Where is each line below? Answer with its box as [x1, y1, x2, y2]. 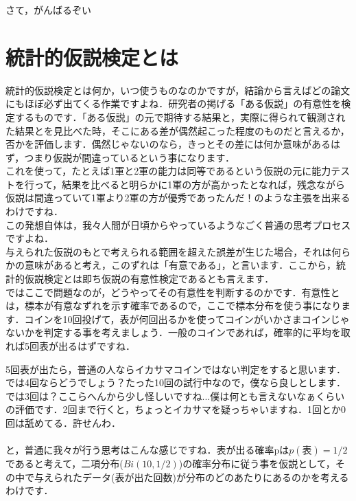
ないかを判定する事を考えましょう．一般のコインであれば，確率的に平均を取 [5, 325, 351, 339]
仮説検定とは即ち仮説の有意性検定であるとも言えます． [24, 271, 274, 286]
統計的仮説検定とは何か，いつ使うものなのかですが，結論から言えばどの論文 [5, 82, 351, 97]
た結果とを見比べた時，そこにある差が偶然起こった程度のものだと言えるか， [5, 123, 350, 137]
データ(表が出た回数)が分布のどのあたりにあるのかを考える [82, 469, 349, 484]
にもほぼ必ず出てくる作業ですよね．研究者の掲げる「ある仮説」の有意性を [5, 96, 342, 111]
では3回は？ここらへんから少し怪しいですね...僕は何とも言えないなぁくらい [5, 388, 345, 403]
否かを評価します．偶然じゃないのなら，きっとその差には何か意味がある [5, 137, 331, 151]
